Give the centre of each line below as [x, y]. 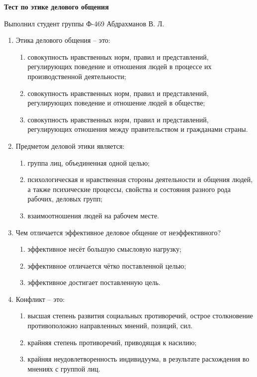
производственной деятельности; [77, 76]
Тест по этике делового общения [56, 6]
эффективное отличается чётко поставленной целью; [107, 265]
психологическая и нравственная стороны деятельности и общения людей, [140, 179]
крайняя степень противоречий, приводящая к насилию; [112, 342]
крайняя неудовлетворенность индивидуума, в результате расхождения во [138, 359]
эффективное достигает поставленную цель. [94, 282]
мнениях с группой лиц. [64, 368]
